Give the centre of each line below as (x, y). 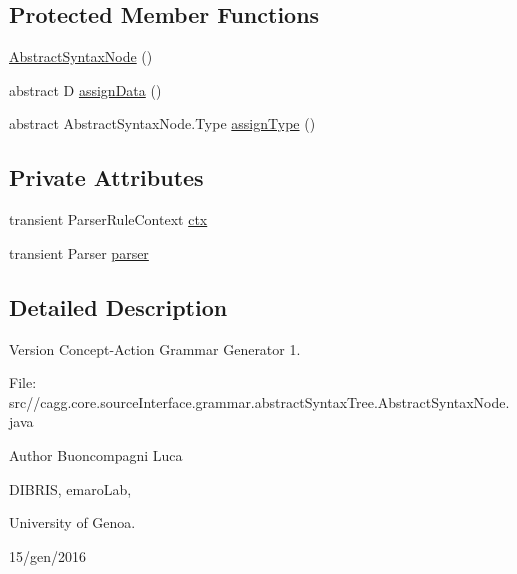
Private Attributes (106, 177)
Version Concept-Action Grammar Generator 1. (155, 348)
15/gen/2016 (47, 555)
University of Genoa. (72, 522)
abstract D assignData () (85, 89)
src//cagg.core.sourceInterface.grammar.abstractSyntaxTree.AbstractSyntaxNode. (259, 401)
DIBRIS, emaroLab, (70, 488)
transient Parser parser (79, 252)
